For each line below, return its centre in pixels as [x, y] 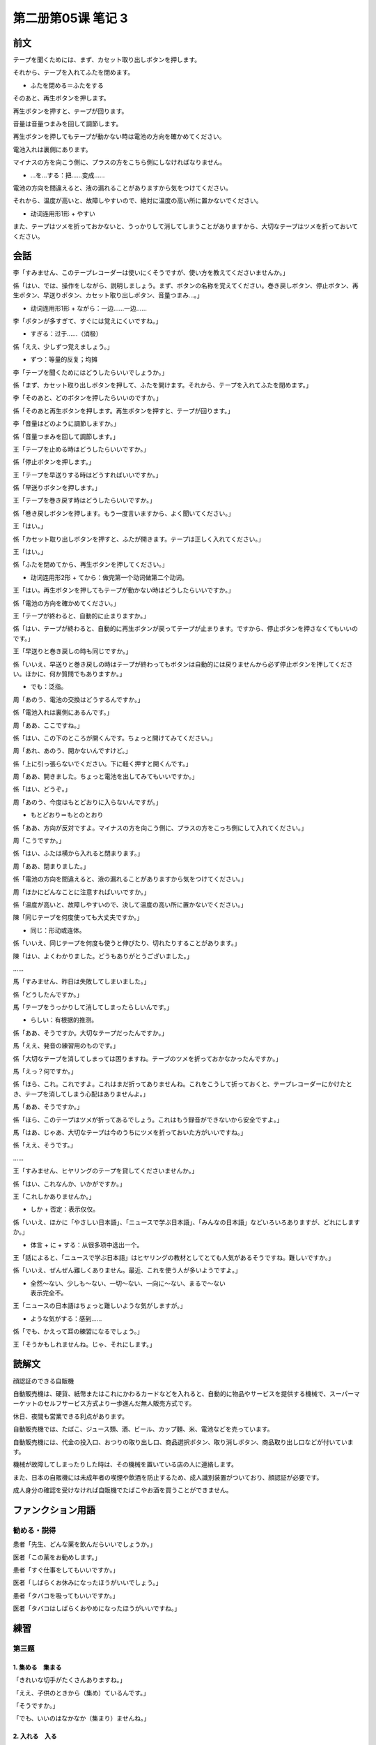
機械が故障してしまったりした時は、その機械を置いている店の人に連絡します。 [125, 1464]
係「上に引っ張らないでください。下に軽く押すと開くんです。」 [102, 764]
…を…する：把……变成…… [68, 175]
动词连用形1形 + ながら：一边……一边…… [89, 308]
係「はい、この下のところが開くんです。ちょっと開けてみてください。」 [115, 738]
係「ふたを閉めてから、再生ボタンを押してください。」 [91, 565]
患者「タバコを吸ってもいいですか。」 [66, 1596]
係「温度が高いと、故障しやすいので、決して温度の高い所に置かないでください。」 [130, 905]
